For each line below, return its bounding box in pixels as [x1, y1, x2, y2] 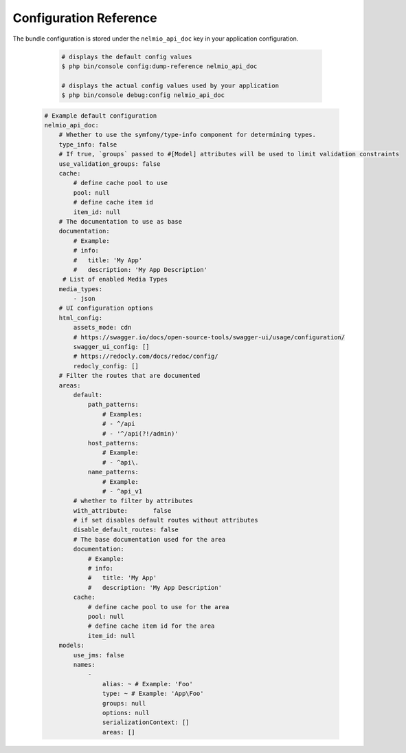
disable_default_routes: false [73, 526, 179, 533]
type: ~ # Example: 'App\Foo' [102, 690, 204, 698]
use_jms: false [73, 651, 125, 659]
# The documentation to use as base [58, 218, 182, 225]
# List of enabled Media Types [62, 275, 168, 284]
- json [73, 295, 95, 303]
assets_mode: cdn [73, 324, 132, 332]
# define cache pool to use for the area [87, 603, 229, 611]
